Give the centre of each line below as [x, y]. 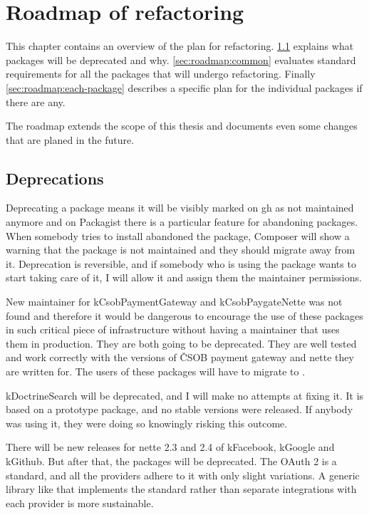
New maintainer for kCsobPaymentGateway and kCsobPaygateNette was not [174, 302]
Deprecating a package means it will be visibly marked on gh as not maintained [180, 208]
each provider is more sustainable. [80, 503]
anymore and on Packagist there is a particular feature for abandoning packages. [182, 222]
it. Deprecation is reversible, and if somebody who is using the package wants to [181, 263]
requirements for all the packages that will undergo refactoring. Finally [161, 74]
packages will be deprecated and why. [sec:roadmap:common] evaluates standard [181, 59]
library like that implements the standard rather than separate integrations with [181, 489]
